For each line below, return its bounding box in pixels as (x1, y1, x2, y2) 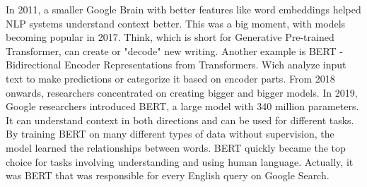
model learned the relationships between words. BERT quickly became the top (6, 140, 346, 155)
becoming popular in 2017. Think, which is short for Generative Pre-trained (6, 30, 334, 44)
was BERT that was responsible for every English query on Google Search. (6, 168, 330, 183)
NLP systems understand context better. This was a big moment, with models (6, 16, 346, 30)
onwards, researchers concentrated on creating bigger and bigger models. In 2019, (6, 85, 358, 99)
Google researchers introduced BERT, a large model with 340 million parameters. (6, 99, 359, 114)
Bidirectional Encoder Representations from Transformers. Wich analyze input (6, 57, 346, 72)
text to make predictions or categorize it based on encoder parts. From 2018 (6, 71, 335, 85)
